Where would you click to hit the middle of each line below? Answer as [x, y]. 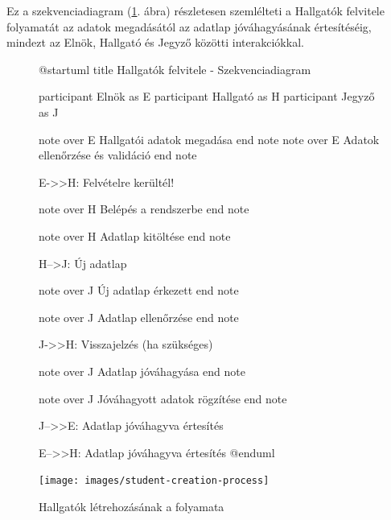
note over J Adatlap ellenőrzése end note [139, 317]
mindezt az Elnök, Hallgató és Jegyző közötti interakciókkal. [155, 42]
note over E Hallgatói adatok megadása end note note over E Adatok [209, 139]
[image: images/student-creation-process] [154, 481]
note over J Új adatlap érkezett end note [139, 290]
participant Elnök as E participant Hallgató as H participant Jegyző [207, 96]
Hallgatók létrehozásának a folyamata [132, 506]
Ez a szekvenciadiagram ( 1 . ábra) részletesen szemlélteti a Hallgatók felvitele [195, 10]
